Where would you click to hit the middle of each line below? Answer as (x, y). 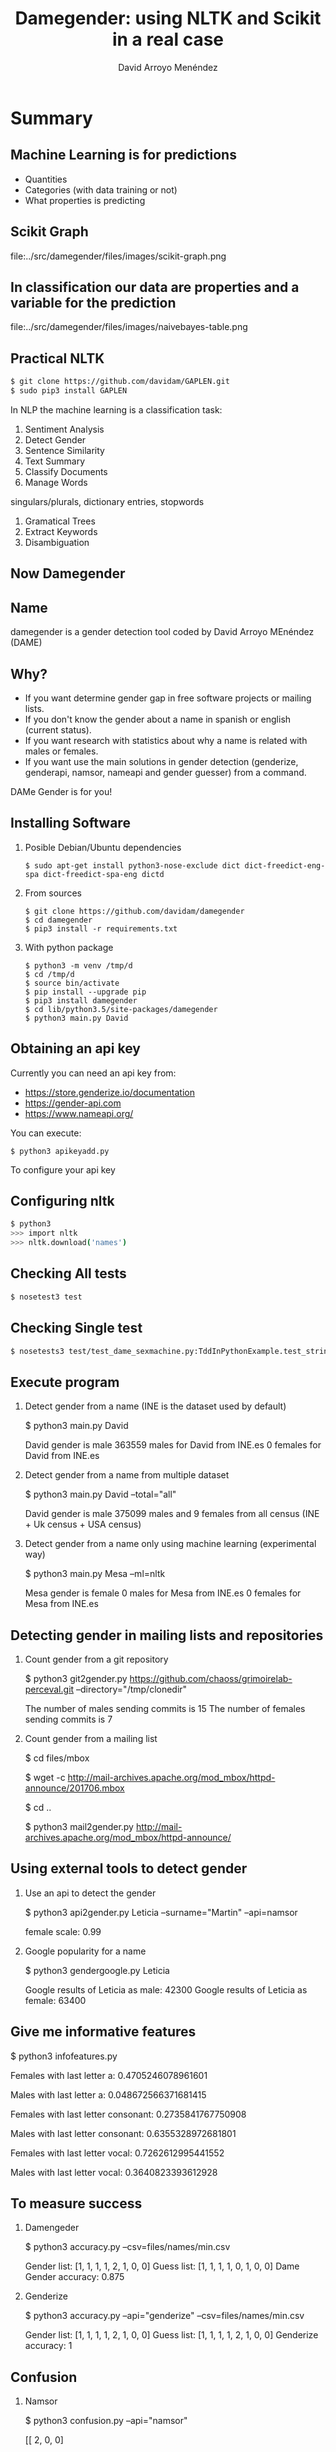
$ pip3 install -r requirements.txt (101, 928)
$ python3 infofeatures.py (64, 2056)
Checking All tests (68, 1273)
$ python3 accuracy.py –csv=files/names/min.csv (127, 2247)
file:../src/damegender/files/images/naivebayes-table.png (129, 327)
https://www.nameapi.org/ (79, 1113)
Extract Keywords (61, 531)
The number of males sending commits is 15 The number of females (165, 1709)
